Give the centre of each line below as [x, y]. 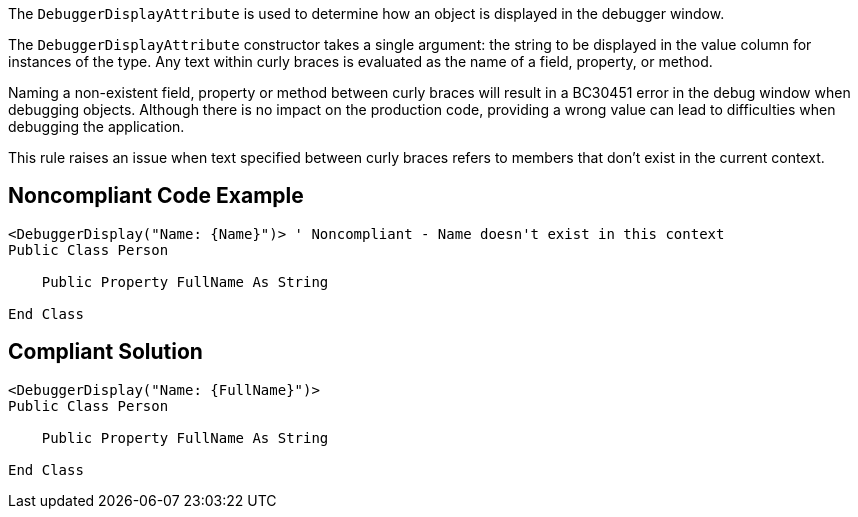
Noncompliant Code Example [156, 196]
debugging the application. [96, 126]
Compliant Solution [105, 352]
